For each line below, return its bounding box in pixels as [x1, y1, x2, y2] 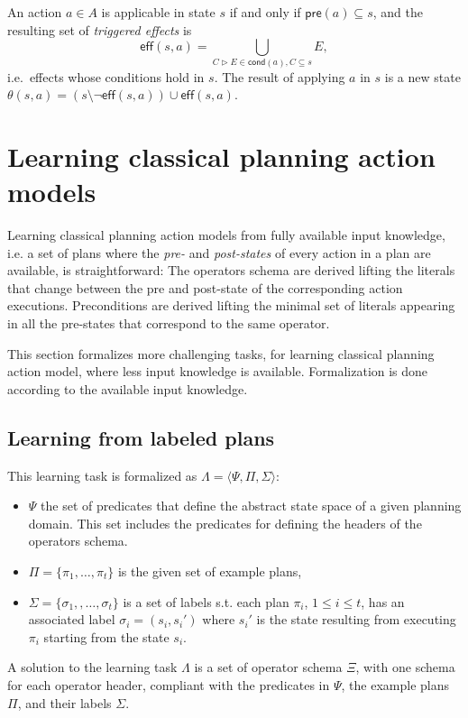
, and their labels [17, 693, 112, 712]
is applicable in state [101, 3, 216, 21]
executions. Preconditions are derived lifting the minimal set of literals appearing [7, 296, 455, 315]
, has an [361, 592, 405, 611]
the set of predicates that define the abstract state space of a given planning [41, 496, 462, 515]
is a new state [384, 67, 461, 86]
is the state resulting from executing [256, 610, 456, 629]
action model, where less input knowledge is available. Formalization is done [7, 362, 428, 381]
